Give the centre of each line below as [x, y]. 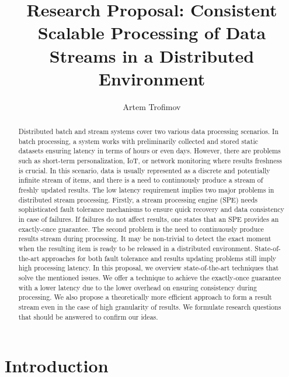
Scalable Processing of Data [152, 32]
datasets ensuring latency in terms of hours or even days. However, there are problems [149, 151]
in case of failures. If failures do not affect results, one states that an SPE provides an [149, 219]
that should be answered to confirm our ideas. [88, 316]
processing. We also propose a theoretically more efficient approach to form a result [145, 297]
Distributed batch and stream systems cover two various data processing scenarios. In [149, 131]
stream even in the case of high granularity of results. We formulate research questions [150, 306]
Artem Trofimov [152, 106]
